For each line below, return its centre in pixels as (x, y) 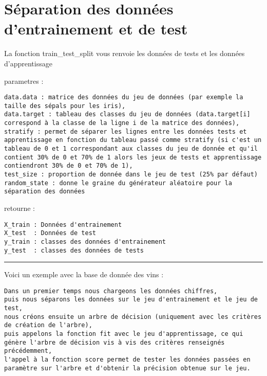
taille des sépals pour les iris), (65, 106)
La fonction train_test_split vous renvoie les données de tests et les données (125, 53)
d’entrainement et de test (96, 29)
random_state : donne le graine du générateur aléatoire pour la (118, 183)
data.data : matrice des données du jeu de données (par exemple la (124, 97)
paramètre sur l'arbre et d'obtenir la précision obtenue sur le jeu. (127, 368)
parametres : (24, 80)
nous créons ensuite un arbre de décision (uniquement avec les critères (133, 317)
